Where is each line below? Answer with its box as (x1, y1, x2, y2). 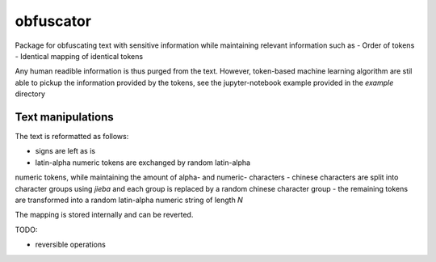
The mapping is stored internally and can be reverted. (15, 210, 194, 220)
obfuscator (15, 12, 92, 30)
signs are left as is (35, 146, 96, 156)
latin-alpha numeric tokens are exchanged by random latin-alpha (35, 158, 250, 167)
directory (15, 89, 46, 99)
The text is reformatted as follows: (15, 132, 129, 142)
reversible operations (35, 239, 107, 250)
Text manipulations (15, 110, 115, 124)
